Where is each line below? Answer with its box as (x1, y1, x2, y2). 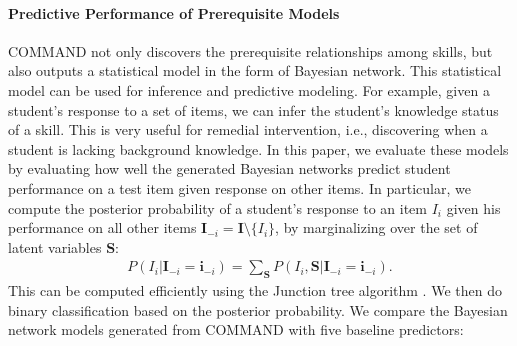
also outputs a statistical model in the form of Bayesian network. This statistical (8, 60, 502, 81)
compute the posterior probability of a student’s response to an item (8, 197, 427, 218)
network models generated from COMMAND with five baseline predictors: (8, 319, 464, 340)
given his (446, 197, 501, 218)
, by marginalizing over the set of (275, 217, 478, 238)
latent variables (8, 236, 102, 257)
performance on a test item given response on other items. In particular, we (8, 177, 471, 198)
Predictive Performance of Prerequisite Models (8, 2, 340, 23)
